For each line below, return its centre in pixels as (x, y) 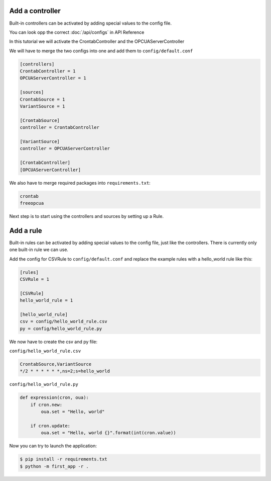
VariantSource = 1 (42, 106)
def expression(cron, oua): (54, 398)
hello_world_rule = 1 (46, 300)
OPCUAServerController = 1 (53, 78)
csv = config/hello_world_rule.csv (63, 322)
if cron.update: (50, 426)
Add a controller (35, 11)
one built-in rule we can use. (39, 250)
